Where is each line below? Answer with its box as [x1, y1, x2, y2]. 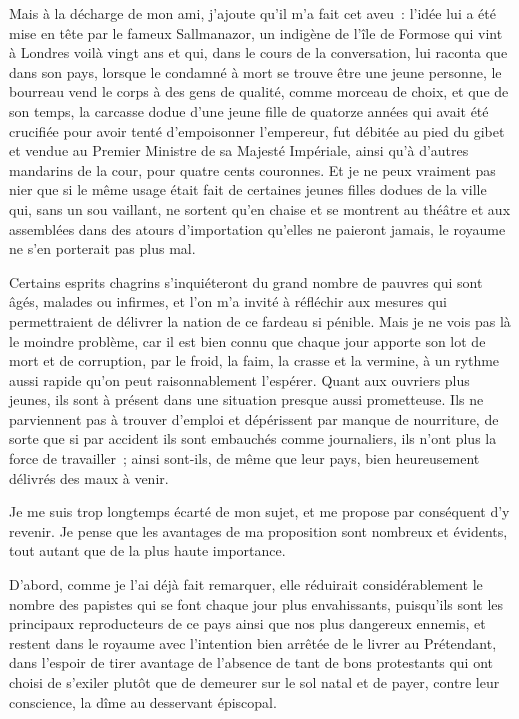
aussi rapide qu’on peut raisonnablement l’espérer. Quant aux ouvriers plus [9, 369, 470, 390]
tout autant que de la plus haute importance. [9, 540, 286, 561]
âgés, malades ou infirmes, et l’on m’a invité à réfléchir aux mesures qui [9, 291, 448, 312]
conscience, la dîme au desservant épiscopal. [9, 691, 277, 712]
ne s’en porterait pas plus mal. [9, 238, 196, 259]
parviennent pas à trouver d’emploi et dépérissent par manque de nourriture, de [9, 408, 499, 429]
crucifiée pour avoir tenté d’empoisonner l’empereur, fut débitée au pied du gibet [9, 120, 505, 141]
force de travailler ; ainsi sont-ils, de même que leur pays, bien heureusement [9, 448, 480, 469]
